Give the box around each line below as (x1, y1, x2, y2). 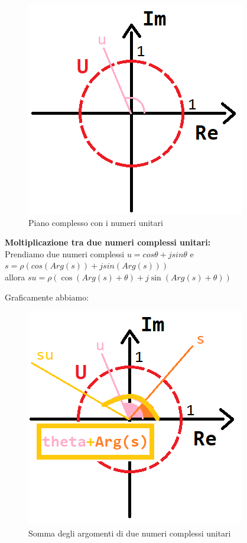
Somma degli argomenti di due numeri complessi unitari (28, 526, 231, 539)
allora (5, 270, 25, 283)
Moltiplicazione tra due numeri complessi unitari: (5, 236, 211, 248)
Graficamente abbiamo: (5, 290, 89, 303)
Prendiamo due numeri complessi (5, 247, 125, 260)
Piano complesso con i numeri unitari (28, 216, 163, 228)
